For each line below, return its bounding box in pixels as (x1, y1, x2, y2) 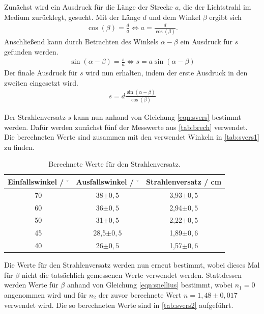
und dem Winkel (149, 11, 201, 22)
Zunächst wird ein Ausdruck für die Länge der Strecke (4, 2, 173, 12)
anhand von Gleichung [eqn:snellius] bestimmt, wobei (67, 279, 233, 290)
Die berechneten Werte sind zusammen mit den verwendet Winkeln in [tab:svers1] (4, 132, 259, 142)
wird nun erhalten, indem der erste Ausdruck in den (85, 67, 248, 78)
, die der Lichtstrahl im (179, 2, 251, 12)
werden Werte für (4, 279, 58, 290)
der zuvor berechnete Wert (98, 290, 182, 300)
